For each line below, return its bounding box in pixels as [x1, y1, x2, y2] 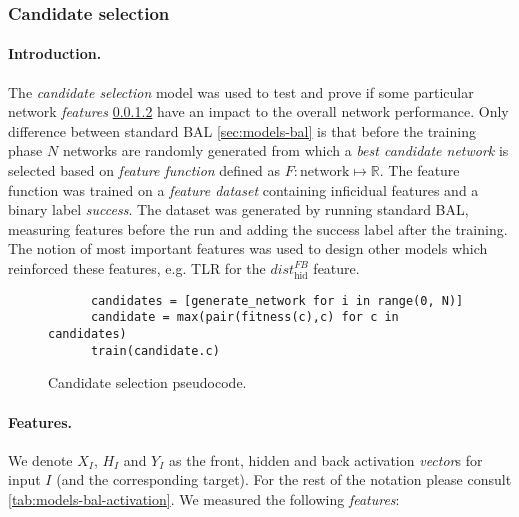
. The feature [379, 160, 460, 181]
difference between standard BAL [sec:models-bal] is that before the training [8, 120, 476, 141]
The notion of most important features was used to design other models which [8, 238, 488, 259]
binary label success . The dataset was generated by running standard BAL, [8, 199, 469, 220]
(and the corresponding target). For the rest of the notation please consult [56, 469, 512, 490]
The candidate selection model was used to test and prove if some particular [8, 81, 474, 102]
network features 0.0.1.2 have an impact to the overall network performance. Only [8, 101, 509, 122]
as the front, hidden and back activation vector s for [169, 449, 483, 470]
